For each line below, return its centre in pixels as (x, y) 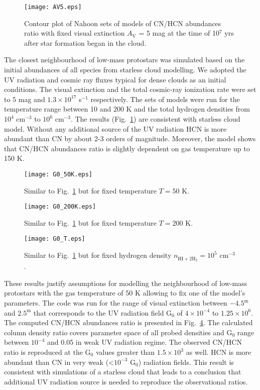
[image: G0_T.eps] (55, 239)
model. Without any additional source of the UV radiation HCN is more (115, 128)
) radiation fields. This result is (186, 362)
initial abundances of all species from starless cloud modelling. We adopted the (125, 70)
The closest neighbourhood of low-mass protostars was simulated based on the (124, 60)
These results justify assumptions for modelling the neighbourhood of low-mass (126, 283)
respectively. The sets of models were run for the (165, 99)
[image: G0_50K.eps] (58, 174)
